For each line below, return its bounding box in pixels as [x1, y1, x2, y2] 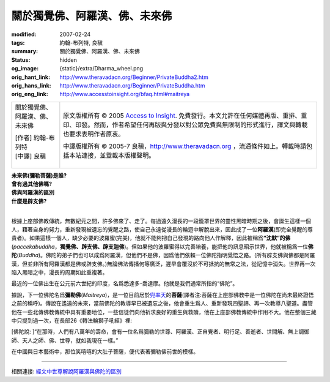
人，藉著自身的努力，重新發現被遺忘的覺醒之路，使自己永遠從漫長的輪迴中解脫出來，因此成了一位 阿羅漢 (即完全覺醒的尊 [11, 226, 313, 233]
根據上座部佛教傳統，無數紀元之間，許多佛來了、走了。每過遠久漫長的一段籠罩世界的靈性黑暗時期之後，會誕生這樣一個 [11, 217, 311, 225]
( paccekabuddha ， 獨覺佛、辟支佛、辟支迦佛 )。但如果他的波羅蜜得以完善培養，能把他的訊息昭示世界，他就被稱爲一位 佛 [11, 242, 314, 250]
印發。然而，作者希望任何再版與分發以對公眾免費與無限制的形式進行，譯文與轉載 [75, 120, 308, 129]
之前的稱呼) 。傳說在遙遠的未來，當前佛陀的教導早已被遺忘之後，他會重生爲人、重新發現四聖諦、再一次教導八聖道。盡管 [11, 300, 313, 307]
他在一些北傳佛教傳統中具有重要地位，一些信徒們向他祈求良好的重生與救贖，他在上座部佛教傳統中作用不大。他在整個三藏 [11, 308, 317, 315]
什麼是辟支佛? [11, 197, 47, 204]
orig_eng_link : [11, 91, 48, 98]
